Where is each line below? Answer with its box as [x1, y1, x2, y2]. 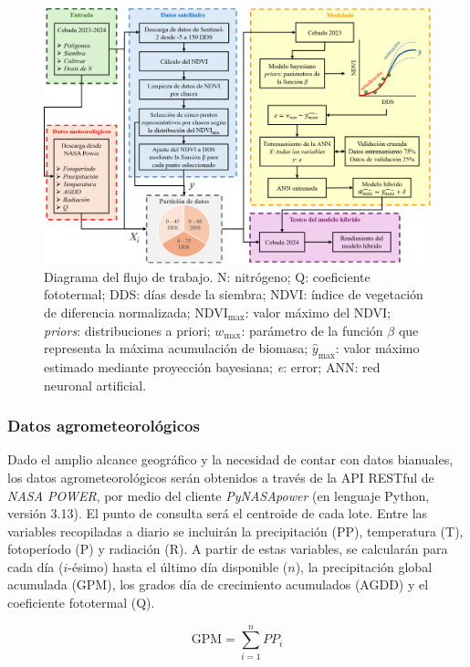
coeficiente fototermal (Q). [7, 593, 155, 612]
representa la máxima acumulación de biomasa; [44, 339, 308, 358]
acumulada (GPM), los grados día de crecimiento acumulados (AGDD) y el [7, 575, 429, 594]
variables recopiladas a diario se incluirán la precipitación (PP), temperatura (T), [7, 521, 464, 540]
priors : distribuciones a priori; [44, 320, 211, 339]
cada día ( [7, 557, 64, 576]
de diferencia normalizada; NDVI [44, 302, 228, 321]
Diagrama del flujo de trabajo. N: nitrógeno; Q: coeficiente [44, 266, 371, 286]
